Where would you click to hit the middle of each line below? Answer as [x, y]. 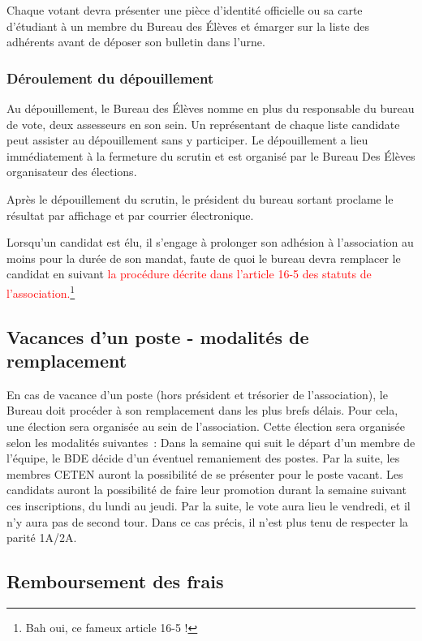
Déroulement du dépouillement [110, 77]
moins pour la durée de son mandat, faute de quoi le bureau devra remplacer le [204, 258]
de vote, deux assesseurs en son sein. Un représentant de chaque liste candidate [203, 124]
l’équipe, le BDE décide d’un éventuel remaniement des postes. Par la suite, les [203, 458]
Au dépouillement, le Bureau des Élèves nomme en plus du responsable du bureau [211, 108]
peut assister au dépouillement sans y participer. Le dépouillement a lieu [187, 140]
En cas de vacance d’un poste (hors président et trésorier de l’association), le [197, 394]
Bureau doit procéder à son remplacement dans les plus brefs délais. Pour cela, [202, 410]
